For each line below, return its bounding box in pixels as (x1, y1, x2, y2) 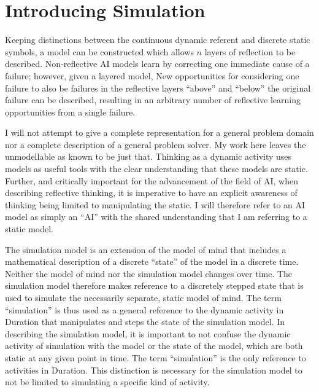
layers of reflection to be (204, 45, 296, 58)
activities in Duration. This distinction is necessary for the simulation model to (5, 363, 302, 376)
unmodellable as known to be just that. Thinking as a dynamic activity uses (5, 150, 292, 163)
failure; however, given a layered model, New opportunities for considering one (5, 69, 299, 82)
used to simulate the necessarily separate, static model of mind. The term (5, 291, 282, 304)
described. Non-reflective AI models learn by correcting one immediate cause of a (5, 57, 310, 70)
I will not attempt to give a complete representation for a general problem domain (5, 126, 314, 139)
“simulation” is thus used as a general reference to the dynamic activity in (5, 303, 284, 316)
